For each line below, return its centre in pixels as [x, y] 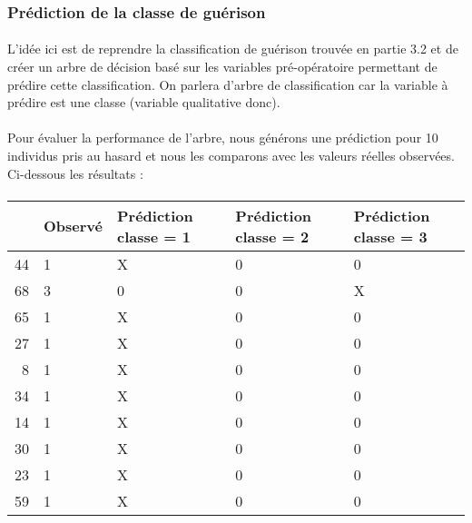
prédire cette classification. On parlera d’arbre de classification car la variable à [228, 84]
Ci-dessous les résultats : [75, 173]
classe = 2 [272, 236]
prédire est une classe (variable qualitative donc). [144, 102]
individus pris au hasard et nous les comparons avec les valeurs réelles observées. [231, 155]
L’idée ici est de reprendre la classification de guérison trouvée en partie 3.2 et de [233, 49]
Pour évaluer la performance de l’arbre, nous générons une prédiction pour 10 [223, 138]
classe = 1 [153, 236]
